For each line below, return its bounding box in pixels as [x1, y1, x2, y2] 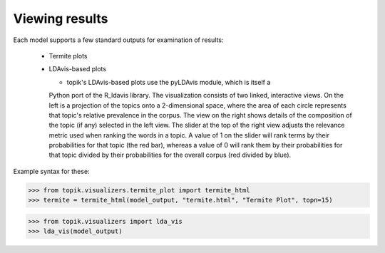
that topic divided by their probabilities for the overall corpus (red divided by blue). [48, 150, 292, 160]
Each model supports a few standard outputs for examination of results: [13, 36, 224, 44]
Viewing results [13, 11, 108, 26]
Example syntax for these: [13, 167, 90, 175]
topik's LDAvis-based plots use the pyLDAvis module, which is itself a [66, 78, 271, 86]
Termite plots [48, 51, 88, 60]
